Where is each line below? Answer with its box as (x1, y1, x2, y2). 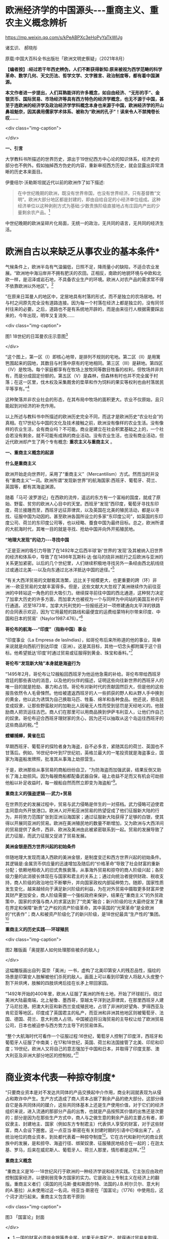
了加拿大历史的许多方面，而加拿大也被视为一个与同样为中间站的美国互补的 (5, 596, 159, 602)
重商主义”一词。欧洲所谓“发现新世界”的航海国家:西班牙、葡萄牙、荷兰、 (12, 477, 160, 483)
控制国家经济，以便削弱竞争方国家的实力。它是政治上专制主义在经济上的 (5, 1174, 155, 1180)
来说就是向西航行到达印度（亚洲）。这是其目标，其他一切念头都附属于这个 (5, 643, 157, 649)
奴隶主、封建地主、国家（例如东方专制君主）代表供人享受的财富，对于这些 (5, 1121, 159, 1127)
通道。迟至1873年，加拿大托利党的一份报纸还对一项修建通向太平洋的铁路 (9, 603, 160, 609)
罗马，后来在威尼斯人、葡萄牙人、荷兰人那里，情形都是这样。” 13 (14, 1146, 146, 1153)
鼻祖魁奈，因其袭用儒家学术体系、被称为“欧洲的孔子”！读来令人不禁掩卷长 (5, 108, 160, 114)
